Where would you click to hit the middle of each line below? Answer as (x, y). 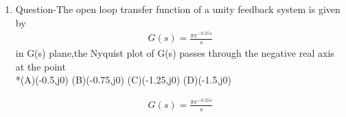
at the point (41, 66)
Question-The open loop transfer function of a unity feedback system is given (178, 9)
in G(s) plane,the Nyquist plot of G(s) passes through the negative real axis (175, 53)
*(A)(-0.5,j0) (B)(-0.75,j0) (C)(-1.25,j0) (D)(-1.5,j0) (124, 80)
